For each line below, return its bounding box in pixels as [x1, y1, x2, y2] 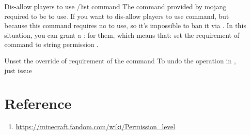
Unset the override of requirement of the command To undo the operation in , [4, 55, 236, 65]
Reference [4, 93, 72, 113]
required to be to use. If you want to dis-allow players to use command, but [4, 11, 229, 21]
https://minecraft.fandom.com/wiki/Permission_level [16, 121, 175, 132]
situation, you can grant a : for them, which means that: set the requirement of [4, 30, 239, 40]
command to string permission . [4, 39, 99, 49]
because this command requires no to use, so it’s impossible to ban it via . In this [4, 20, 246, 30]
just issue [4, 65, 32, 75]
